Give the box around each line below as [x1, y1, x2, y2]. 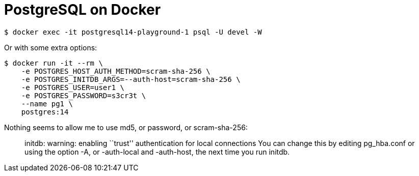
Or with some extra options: [4, 43, 97, 52]
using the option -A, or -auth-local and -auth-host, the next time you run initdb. [24, 147, 290, 156]
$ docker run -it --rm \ [4, 58, 103, 67]
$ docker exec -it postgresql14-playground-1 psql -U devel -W [4, 27, 262, 36]
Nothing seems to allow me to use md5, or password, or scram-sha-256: [4, 123, 248, 132]
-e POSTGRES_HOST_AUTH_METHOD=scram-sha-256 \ [21, 67, 211, 75]
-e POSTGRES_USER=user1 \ [21, 83, 125, 92]
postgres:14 [21, 107, 69, 116]
